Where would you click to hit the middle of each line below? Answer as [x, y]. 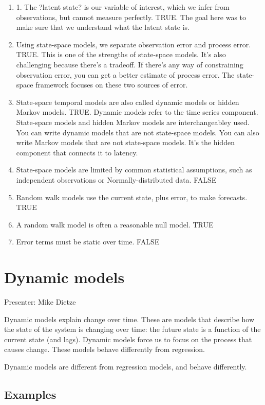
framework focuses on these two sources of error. [112, 85]
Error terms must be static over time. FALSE [88, 242]
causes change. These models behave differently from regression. [105, 349]
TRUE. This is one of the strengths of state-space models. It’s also [121, 54]
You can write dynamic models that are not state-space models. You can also [138, 132]
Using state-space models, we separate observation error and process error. [134, 44]
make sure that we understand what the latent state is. [103, 27]
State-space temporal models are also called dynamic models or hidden [128, 102]
